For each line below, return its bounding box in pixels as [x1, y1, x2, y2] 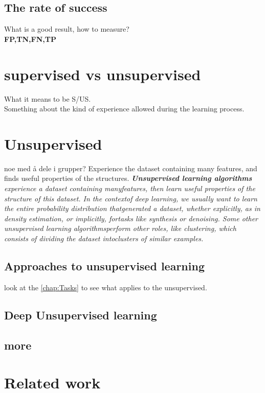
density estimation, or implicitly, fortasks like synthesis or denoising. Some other [4, 213, 258, 223]
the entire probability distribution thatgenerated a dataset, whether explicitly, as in [4, 203, 260, 214]
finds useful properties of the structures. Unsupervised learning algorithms [4, 173, 252, 183]
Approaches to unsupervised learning [4, 258, 205, 273]
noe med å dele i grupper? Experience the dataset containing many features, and [4, 163, 257, 173]
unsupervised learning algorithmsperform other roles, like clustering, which [4, 223, 236, 234]
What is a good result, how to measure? [4, 24, 129, 34]
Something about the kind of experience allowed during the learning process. [4, 103, 245, 114]
